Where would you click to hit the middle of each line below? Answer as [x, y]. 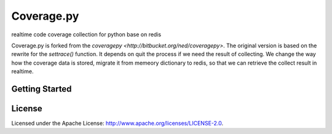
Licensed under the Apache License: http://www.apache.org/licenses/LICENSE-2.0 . [117, 124]
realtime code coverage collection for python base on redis [86, 34]
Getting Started [41, 89]
